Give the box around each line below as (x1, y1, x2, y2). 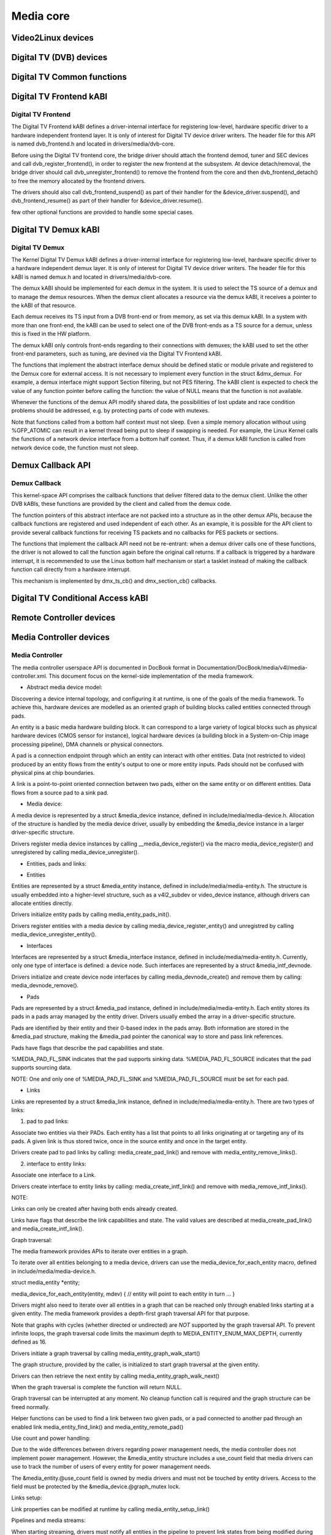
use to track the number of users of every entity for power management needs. (11, 1463, 211, 1471)
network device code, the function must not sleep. (11, 444, 139, 451)
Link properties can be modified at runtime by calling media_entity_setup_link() (11, 1505, 210, 1513)
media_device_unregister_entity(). (11, 931, 97, 938)
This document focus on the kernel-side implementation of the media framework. (48, 672, 254, 680)
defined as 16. (11, 1339, 47, 1346)
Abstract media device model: (26, 683, 102, 691)
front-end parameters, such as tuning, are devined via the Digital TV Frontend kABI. (11, 350, 223, 357)
